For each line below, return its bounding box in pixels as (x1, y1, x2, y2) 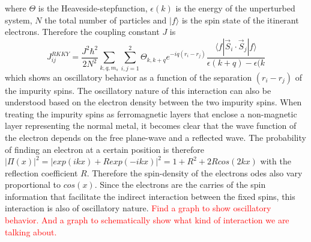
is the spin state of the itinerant (181, 13, 299, 26)
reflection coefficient (5, 166, 78, 179)
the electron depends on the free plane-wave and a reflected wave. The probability (5, 131, 306, 143)
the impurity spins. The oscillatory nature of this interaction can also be (5, 84, 271, 96)
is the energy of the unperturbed (175, 2, 295, 14)
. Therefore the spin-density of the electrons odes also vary (86, 166, 303, 179)
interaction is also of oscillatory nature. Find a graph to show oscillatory (5, 202, 271, 214)
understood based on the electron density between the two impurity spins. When (5, 96, 302, 108)
